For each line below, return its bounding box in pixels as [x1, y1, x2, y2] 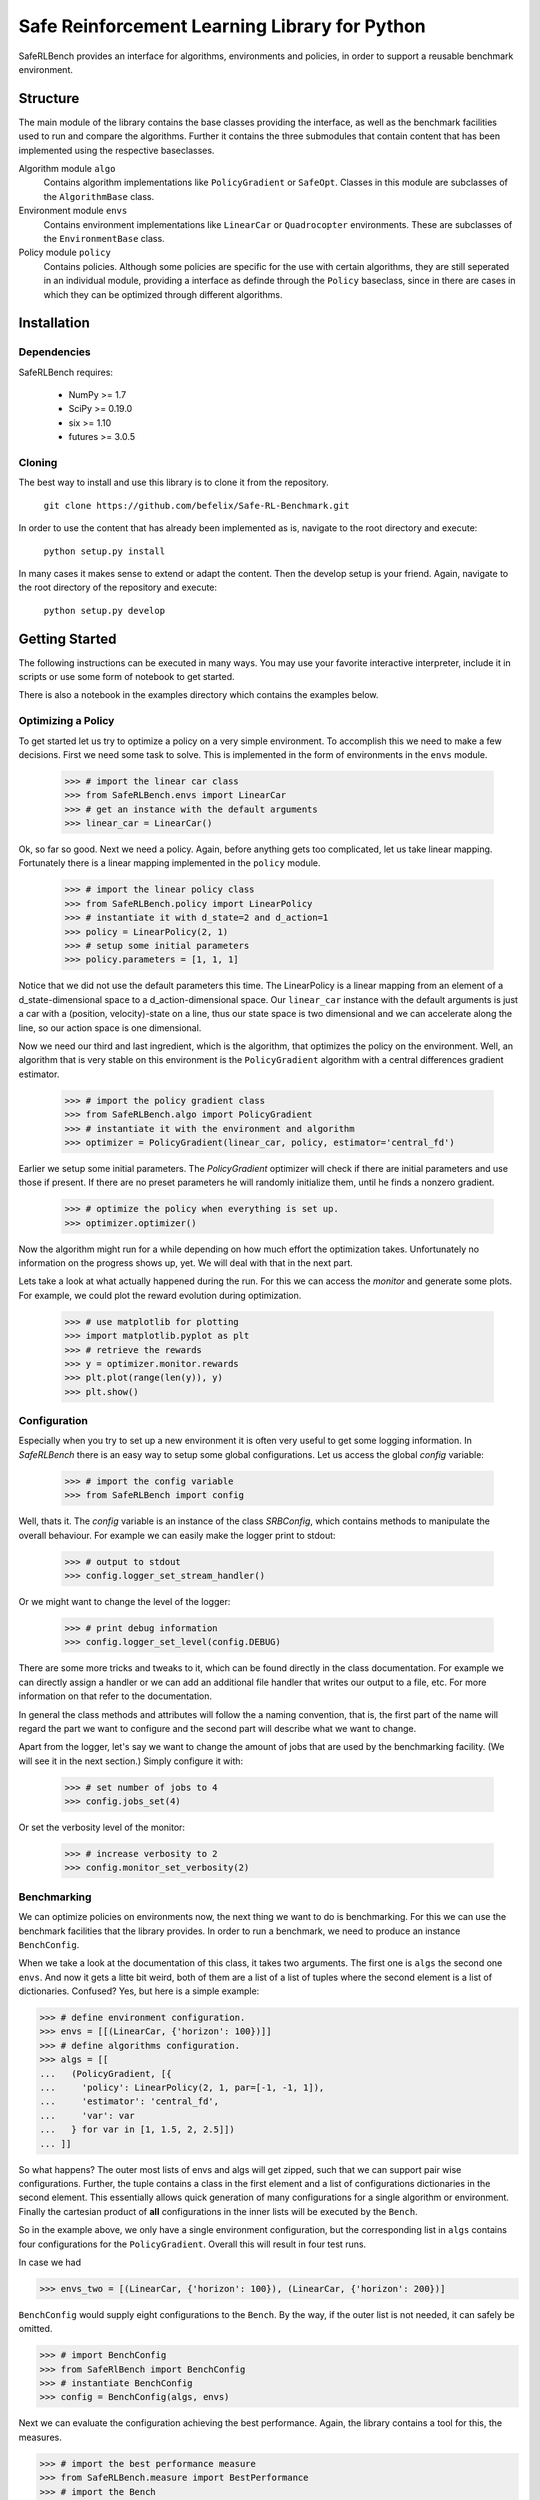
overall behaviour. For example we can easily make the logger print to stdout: [18, 1529, 336, 1541]
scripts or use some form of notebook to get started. [18, 671, 235, 683]
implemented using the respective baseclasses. [18, 144, 215, 156]
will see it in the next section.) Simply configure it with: [18, 1755, 244, 1767]
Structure [18, 90, 80, 107]
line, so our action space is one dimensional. [18, 1021, 202, 1034]
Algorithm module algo [18, 163, 116, 175]
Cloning [18, 456, 58, 470]
